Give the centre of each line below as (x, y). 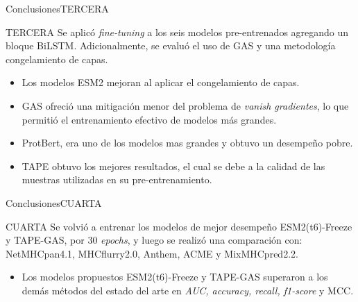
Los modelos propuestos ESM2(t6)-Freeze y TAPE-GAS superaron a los (175, 277)
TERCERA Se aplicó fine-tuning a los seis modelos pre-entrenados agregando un (177, 32)
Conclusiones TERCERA (57, 8)
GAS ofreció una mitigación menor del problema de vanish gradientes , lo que (185, 105)
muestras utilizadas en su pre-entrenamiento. (117, 179)
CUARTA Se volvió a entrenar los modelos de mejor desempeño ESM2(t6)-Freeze (179, 226)
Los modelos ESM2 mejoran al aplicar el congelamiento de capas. (161, 82)
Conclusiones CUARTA (54, 202)
